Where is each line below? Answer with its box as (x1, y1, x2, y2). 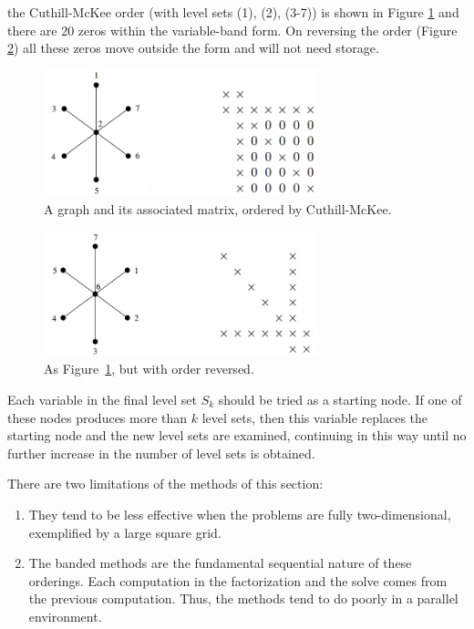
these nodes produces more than (7, 407, 188, 427)
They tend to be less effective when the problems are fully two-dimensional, (28, 504, 451, 523)
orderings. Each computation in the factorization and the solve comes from (28, 571, 448, 590)
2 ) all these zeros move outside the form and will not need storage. (7, 38, 379, 57)
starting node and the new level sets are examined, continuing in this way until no (7, 426, 467, 445)
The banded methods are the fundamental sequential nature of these (28, 553, 412, 572)
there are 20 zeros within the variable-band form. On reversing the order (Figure (7, 20, 458, 39)
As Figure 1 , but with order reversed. (44, 359, 254, 378)
